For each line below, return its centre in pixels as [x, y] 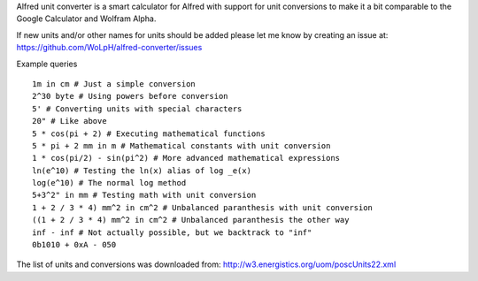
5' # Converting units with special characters [137, 109]
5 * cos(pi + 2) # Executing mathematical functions [149, 133]
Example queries [47, 64]
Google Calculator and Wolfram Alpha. [86, 19]
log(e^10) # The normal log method [109, 183]
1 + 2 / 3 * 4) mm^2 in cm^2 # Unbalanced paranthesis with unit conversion [203, 207]
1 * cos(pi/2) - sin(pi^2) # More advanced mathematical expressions [186, 158]
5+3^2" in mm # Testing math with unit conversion [144, 195]
